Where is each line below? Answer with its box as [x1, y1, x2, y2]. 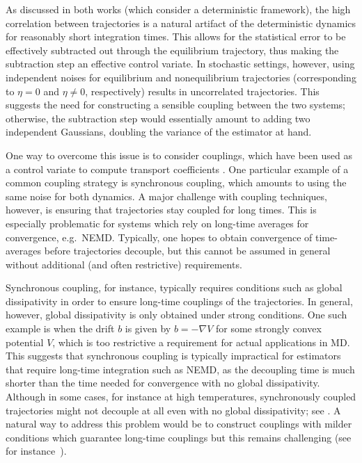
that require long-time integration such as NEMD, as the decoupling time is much [6, 362, 355, 376]
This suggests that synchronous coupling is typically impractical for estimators [6, 348, 341, 363]
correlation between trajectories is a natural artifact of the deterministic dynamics [6, 15, 356, 30]
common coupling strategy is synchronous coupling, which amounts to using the [6, 175, 347, 190]
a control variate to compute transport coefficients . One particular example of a [6, 161, 349, 176]
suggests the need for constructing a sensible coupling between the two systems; [6, 97, 345, 112]
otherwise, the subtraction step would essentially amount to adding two [6, 111, 310, 125]
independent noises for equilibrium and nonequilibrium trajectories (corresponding [6, 70, 356, 84]
